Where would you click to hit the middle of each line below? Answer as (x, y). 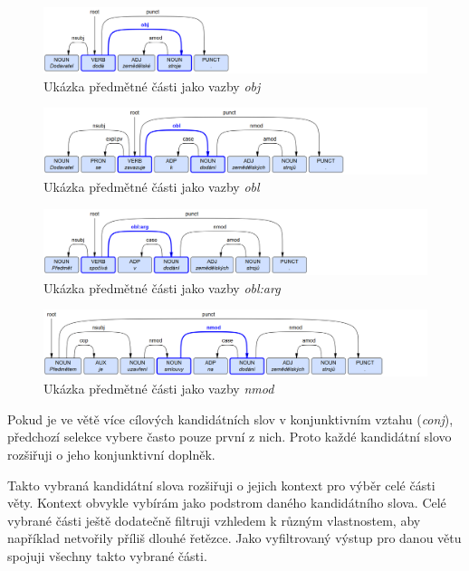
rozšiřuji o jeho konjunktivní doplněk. (111, 455)
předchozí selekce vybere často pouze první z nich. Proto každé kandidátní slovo (230, 437)
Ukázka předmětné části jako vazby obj (152, 86)
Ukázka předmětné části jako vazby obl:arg (162, 287)
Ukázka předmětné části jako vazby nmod (159, 389)
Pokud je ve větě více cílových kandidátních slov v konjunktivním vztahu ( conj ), (230, 419)
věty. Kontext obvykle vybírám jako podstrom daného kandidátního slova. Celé (227, 503)
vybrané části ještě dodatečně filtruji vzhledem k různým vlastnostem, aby (214, 520)
